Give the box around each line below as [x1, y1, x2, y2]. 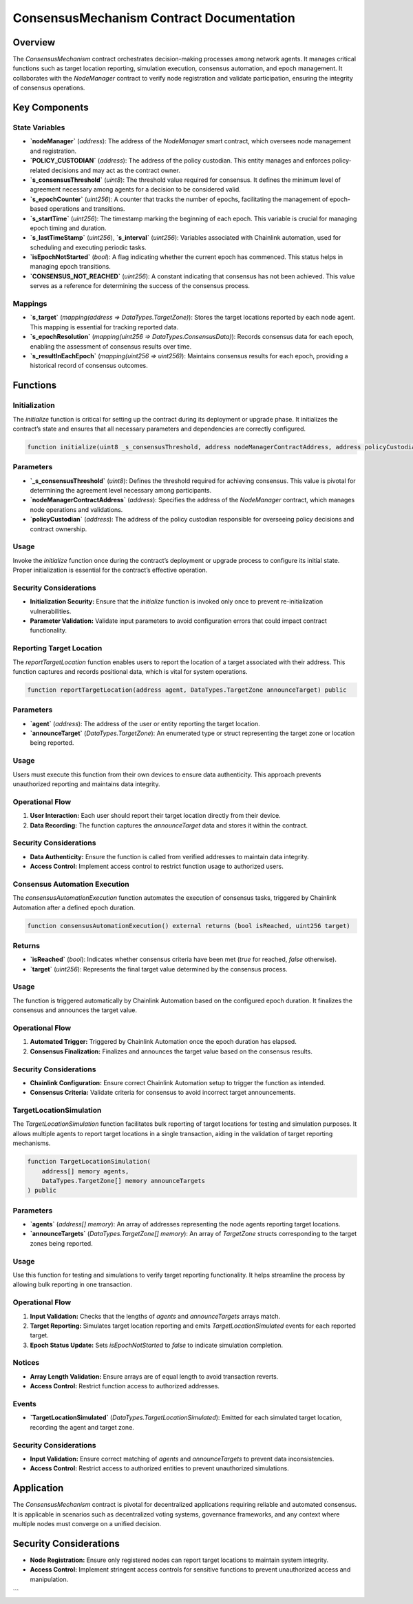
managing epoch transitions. [30, 263, 112, 271]
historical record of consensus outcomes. [30, 362, 148, 370]
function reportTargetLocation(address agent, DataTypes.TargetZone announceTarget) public [27, 686, 347, 694]
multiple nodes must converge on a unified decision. [12, 1519, 162, 1528]
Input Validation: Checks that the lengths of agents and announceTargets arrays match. [30, 1312, 281, 1320]
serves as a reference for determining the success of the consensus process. [30, 282, 251, 290]
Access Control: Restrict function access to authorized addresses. [30, 1382, 220, 1390]
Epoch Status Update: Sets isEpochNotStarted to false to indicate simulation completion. [30, 1341, 284, 1349]
